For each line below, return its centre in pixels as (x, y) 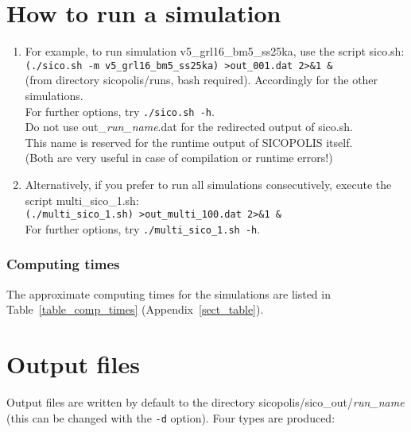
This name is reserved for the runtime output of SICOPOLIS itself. (189, 142)
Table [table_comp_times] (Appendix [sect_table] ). (135, 309)
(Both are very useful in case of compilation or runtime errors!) (179, 158)
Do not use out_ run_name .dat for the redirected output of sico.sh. (189, 127)
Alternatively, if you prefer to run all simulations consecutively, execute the (208, 184)
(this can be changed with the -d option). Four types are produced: (171, 417)
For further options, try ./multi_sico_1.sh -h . (143, 228)
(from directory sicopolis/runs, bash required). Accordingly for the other (202, 80)
